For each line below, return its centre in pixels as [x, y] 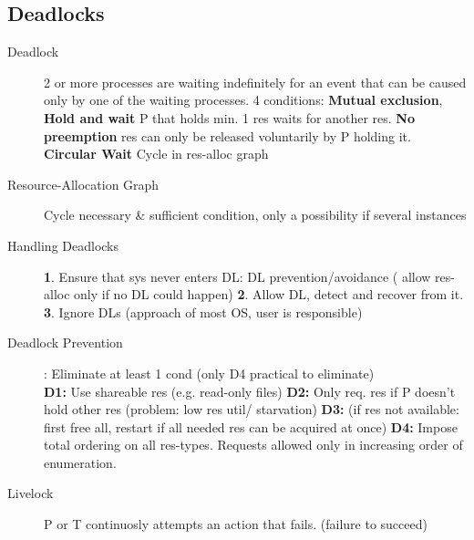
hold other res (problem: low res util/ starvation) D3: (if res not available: [252, 409]
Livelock [31, 493]
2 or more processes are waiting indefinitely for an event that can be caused [255, 82]
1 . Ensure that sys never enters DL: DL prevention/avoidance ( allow [237, 276]
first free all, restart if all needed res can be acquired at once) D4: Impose [251, 426]
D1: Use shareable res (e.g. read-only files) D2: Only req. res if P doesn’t [250, 391]
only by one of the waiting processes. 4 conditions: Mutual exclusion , [243, 100]
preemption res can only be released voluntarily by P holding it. [227, 135]
